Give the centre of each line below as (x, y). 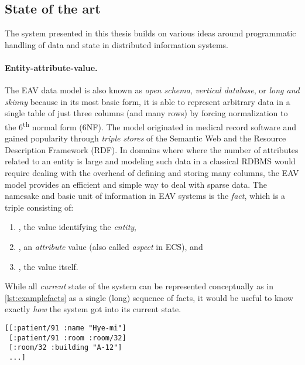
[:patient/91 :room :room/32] (68, 338)
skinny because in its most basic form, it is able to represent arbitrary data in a (148, 101)
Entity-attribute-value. (51, 67)
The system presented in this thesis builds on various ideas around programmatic (150, 33)
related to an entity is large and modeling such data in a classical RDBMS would (150, 161)
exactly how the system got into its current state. (93, 309)
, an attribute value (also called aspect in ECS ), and (111, 246)
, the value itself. (48, 266)
